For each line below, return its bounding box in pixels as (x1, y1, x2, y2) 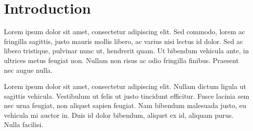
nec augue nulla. (4, 65, 53, 75)
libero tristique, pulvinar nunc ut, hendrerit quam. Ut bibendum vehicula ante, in (4, 45, 249, 56)
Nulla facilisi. (4, 119, 44, 130)
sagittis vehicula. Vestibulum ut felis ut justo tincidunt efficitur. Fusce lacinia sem (4, 90, 250, 101)
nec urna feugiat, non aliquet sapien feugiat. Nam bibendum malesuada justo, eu (4, 100, 246, 110)
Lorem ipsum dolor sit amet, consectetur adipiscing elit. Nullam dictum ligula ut (4, 81, 246, 91)
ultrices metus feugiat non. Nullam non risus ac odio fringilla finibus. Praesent (4, 55, 239, 65)
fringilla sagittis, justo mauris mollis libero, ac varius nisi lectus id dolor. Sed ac (4, 36, 243, 46)
